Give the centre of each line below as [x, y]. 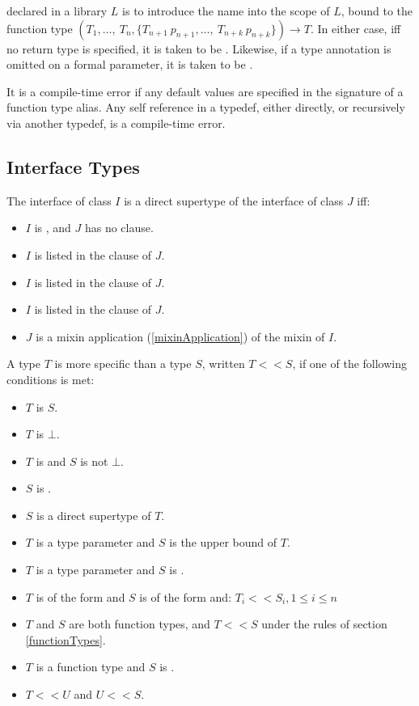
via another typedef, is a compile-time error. [116, 123]
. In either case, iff [356, 28]
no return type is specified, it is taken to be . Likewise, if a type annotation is [199, 48]
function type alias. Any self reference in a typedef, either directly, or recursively [206, 107]
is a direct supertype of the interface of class [234, 200]
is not [94, 461]
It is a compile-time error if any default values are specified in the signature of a [205, 91]
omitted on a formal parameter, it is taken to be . [130, 64]
